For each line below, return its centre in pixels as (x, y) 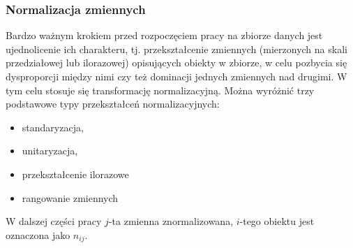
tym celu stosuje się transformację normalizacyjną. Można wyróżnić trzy (160, 90)
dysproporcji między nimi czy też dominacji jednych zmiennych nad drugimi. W (176, 76)
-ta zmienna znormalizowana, (171, 221)
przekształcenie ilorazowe (75, 174)
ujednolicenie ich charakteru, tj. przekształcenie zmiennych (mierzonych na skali (176, 49)
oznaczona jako (38, 234)
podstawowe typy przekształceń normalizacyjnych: (113, 104)
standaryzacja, (53, 127)
